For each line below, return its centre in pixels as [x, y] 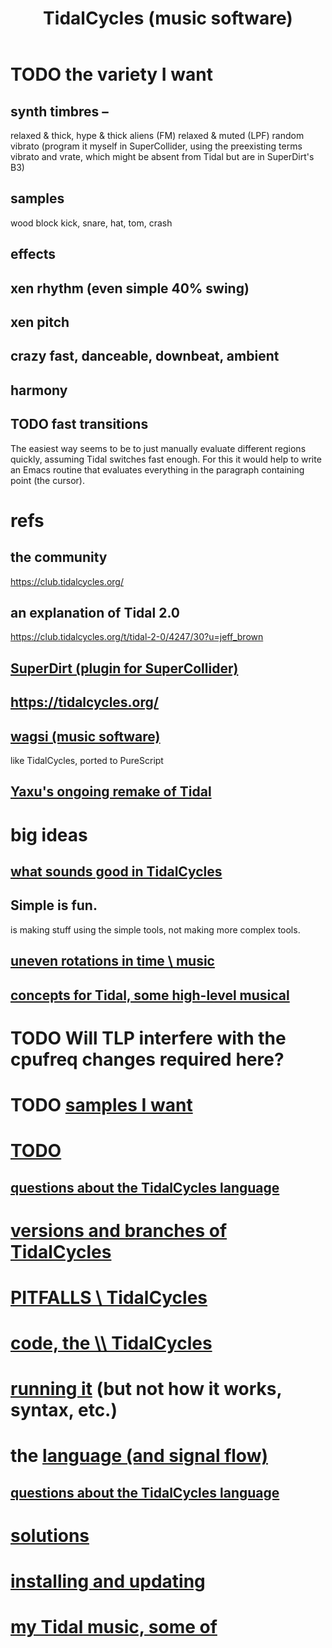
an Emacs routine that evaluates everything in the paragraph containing [157, 469]
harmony [39, 390]
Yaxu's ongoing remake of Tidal [111, 792]
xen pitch [40, 322]
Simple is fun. [54, 905]
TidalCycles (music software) [168, 18]
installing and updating [108, 1581]
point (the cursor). [47, 480]
